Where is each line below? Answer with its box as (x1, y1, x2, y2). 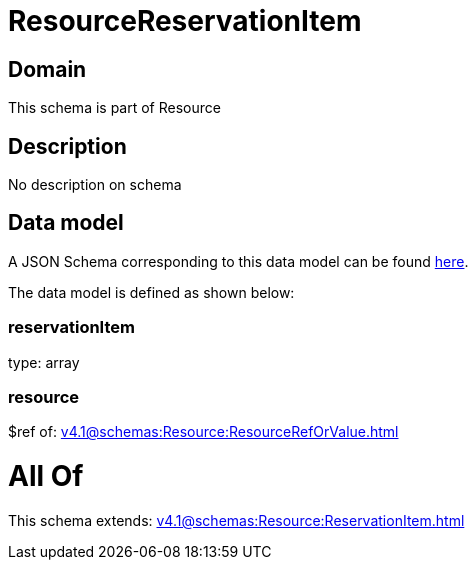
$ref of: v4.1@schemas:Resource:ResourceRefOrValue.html (8, 423, 399, 441)
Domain (8, 56, 87, 82)
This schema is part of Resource (8, 99, 221, 117)
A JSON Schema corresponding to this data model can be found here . (8, 252, 469, 270)
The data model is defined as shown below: (8, 283, 295, 301)
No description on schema (8, 176, 182, 194)
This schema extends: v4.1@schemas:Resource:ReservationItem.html (8, 511, 465, 529)
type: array (8, 353, 80, 371)
